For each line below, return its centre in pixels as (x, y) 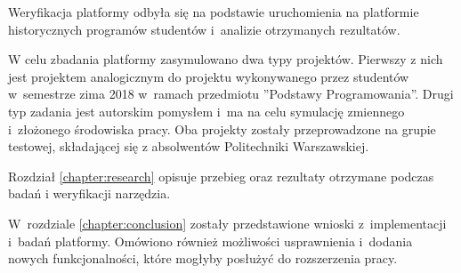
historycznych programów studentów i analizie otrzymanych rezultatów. (204, 29)
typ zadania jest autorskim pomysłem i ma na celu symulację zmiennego (206, 111)
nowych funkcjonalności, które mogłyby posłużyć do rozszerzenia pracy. (203, 258)
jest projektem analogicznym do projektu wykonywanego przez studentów (209, 76)
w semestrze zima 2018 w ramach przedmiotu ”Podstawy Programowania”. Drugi (231, 94)
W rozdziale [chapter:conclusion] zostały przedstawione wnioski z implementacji (227, 223)
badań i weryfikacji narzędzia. (89, 193)
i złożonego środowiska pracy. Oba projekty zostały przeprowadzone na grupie (222, 128)
